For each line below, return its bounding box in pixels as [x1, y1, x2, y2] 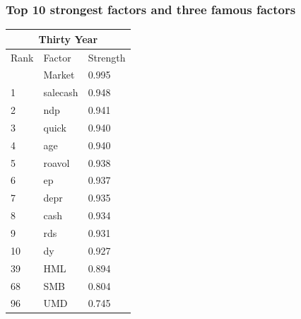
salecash [43, 85, 78, 100]
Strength [88, 50, 126, 64]
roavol [43, 155, 70, 170]
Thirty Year [38, 31, 98, 46]
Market [43, 67, 75, 82]
